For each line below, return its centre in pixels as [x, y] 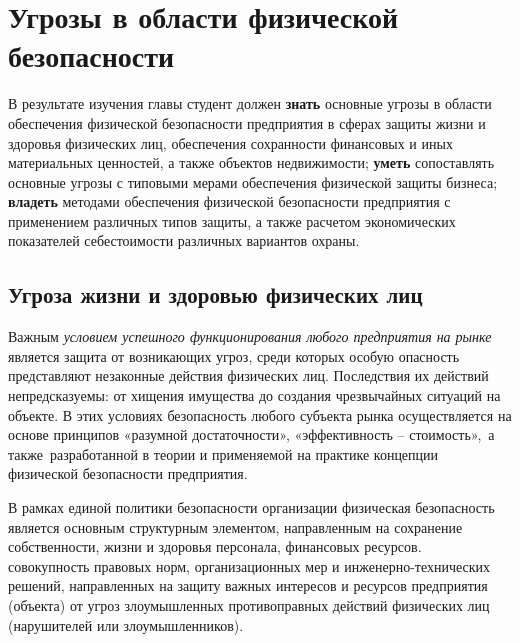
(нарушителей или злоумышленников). [126, 624]
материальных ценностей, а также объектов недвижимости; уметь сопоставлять [251, 162]
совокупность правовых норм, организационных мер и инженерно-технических [249, 565]
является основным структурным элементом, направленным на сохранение [235, 526]
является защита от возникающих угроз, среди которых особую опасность [234, 355]
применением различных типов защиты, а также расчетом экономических [232, 220]
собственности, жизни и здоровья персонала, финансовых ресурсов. [215, 546]
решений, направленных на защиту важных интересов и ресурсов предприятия [248, 585]
